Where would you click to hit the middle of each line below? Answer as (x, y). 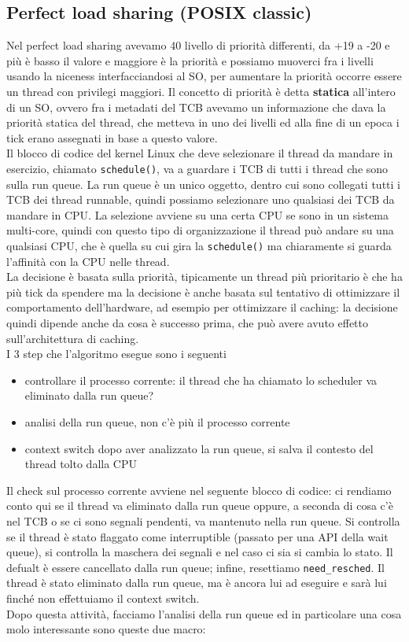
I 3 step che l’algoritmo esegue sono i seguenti (116, 354)
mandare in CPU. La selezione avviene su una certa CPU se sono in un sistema (198, 214)
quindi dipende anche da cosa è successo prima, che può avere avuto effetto (187, 323)
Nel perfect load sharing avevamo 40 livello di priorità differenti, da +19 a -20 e (198, 45)
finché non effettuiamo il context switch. (103, 598)
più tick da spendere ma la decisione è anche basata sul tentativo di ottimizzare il (203, 291)
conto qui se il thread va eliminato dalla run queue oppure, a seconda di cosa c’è (200, 505)
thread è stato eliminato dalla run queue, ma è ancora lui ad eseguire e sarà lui (197, 583)
